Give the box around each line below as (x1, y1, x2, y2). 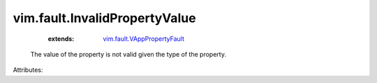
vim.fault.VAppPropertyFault (103, 35, 184, 43)
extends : (47, 35, 75, 43)
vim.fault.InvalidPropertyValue (13, 10, 196, 26)
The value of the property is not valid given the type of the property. (30, 50, 227, 58)
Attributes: (13, 66, 43, 74)
